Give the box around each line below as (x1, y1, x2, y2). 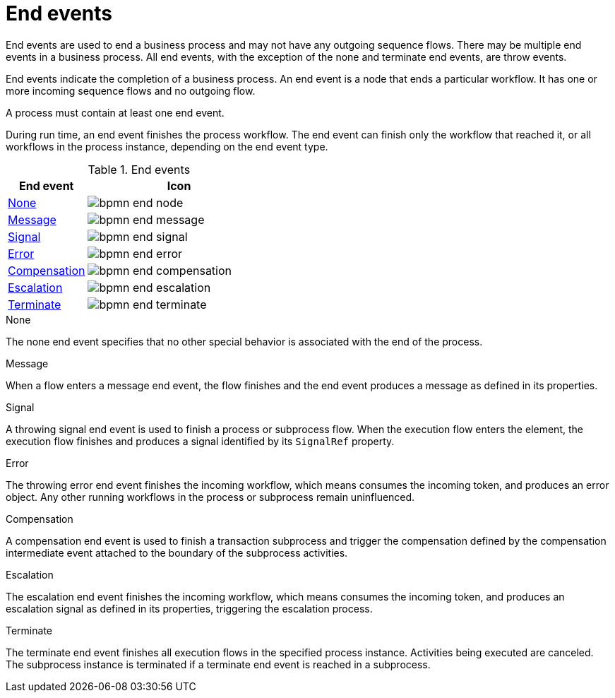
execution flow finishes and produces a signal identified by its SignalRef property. (6, 434, 395, 447)
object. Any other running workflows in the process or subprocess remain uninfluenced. (6, 490, 415, 503)
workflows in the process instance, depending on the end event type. (6, 140, 328, 153)
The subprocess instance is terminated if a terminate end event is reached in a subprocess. (6, 658, 431, 670)
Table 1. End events (88, 162, 191, 177)
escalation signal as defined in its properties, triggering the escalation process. (6, 602, 373, 615)
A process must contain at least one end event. (6, 106, 225, 119)
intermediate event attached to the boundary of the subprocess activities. (6, 546, 348, 559)
